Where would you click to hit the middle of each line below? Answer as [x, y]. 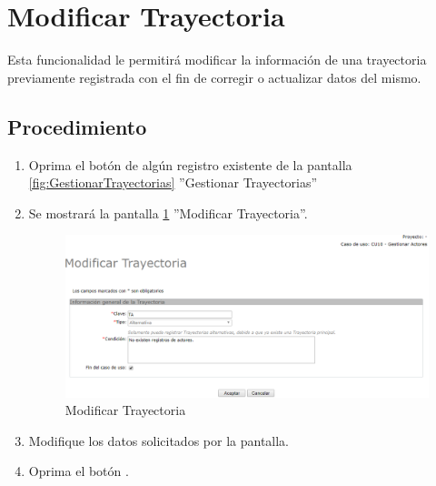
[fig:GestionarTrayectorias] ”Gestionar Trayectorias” [173, 182]
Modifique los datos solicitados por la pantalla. [159, 440]
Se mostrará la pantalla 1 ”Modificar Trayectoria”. [168, 213]
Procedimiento [77, 126]
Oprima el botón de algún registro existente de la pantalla [190, 164]
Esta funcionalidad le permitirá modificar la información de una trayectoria [217, 60]
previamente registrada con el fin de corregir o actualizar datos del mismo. [214, 77]
